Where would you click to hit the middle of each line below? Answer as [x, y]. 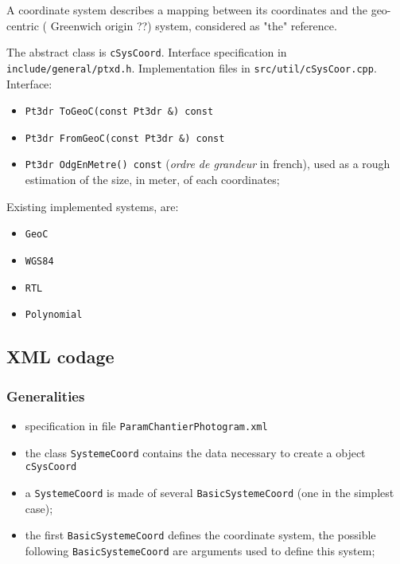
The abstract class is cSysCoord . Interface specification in [147, 52]
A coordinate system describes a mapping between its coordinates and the [187, 10]
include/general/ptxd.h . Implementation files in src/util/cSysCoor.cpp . [192, 67]
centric [23, 25]
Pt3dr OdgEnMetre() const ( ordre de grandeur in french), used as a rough [208, 164]
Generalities [46, 396]
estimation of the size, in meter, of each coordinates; [152, 180]
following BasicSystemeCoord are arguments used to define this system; [200, 550]
